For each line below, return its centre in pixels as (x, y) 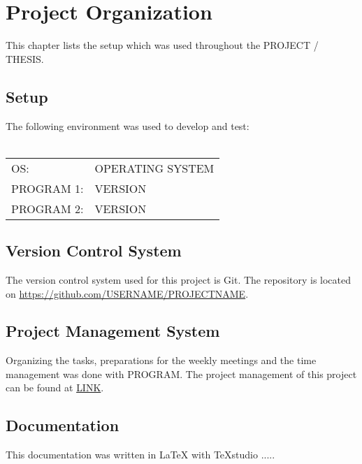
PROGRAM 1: (48, 188)
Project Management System (113, 331)
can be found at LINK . (55, 387)
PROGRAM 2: (48, 208)
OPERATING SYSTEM (154, 168)
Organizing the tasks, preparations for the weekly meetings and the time (161, 360)
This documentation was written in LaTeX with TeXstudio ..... (140, 455)
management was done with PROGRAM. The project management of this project (181, 374)
